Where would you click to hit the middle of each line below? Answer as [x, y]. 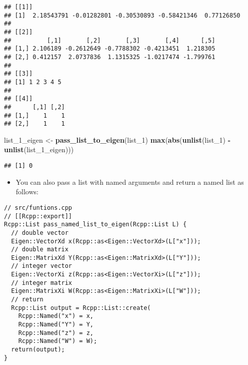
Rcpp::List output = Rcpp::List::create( [81, 308]
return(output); [38, 350]
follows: [27, 192]
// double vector [40, 233]
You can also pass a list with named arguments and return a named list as [130, 181]
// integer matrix [42, 283]
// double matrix [40, 250]
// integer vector [42, 266]
